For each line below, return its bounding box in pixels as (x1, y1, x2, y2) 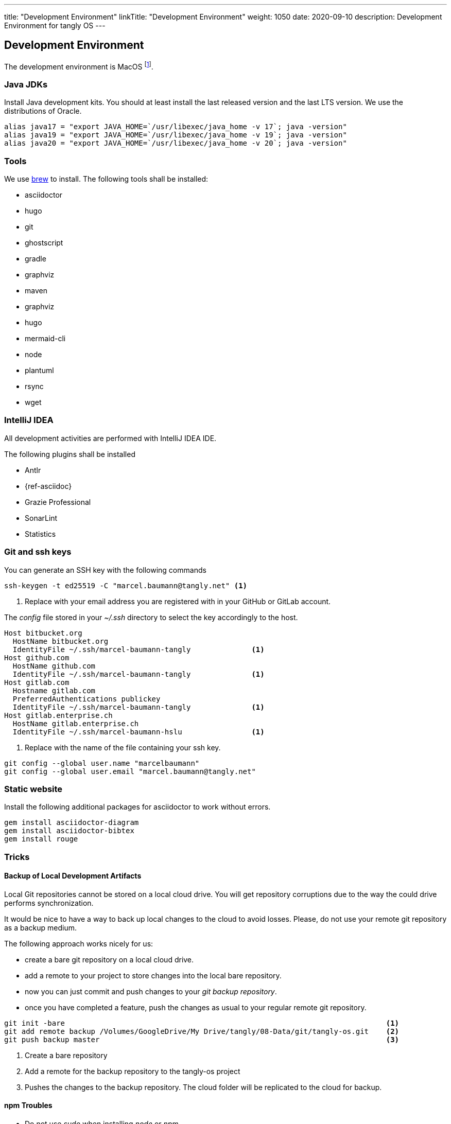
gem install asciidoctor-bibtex (4, 827, 134, 835)
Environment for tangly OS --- (4, 21, 106, 30)
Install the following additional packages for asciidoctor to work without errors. (4, 802, 271, 812)
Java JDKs (4, 79, 48, 90)
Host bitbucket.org (4, 628, 82, 637)
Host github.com (4, 653, 70, 662)
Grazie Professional (25, 497, 91, 506)
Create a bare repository (25, 1050, 108, 1060)
